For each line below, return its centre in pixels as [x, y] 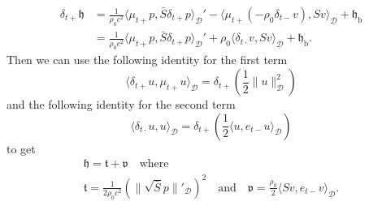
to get [21, 148]
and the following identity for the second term [121, 104]
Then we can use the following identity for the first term [147, 60]
